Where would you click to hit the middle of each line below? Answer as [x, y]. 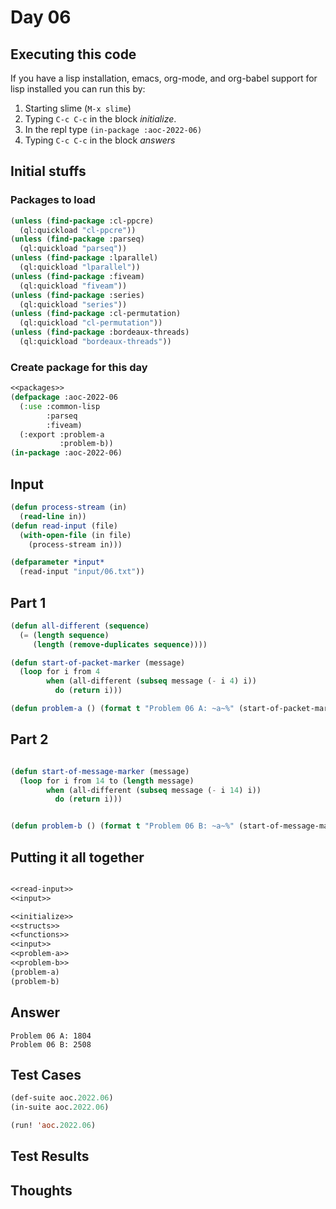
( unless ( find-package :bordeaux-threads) [100, 332]
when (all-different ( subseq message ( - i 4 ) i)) [151, 681]
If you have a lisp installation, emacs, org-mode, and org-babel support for [164, 78]
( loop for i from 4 [60, 672]
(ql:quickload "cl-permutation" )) [91, 323]
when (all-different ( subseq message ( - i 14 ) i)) [154, 790]
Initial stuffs [48, 171]
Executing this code [73, 54]
